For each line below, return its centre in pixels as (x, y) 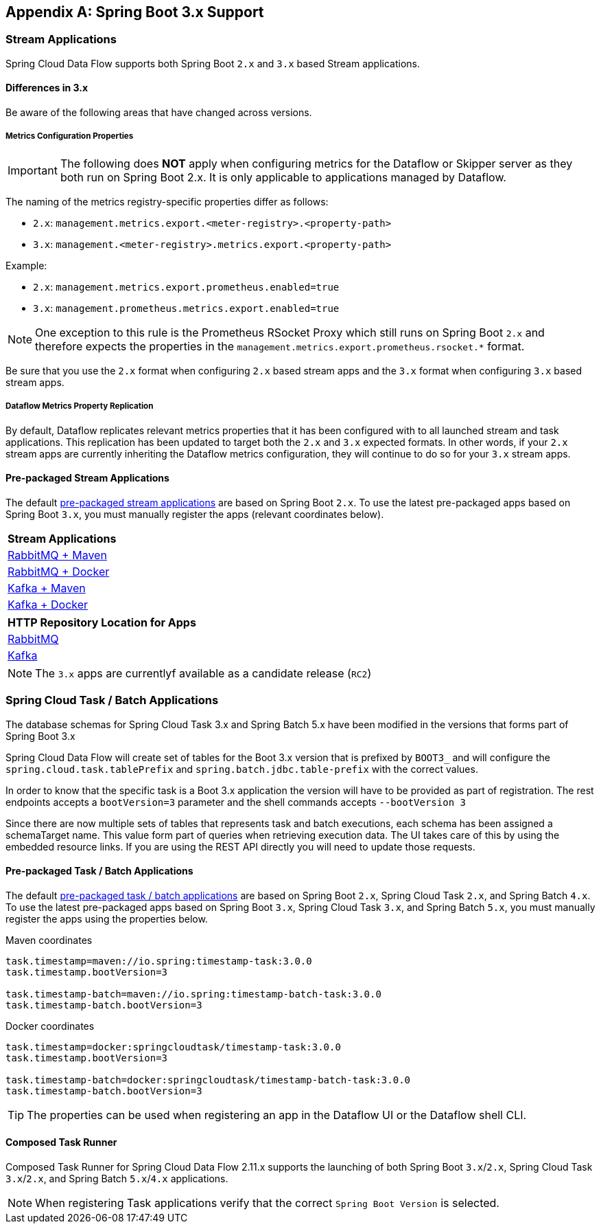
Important (33, 170)
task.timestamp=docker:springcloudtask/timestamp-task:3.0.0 (173, 1047)
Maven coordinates (49, 940)
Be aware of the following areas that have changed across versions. (159, 113)
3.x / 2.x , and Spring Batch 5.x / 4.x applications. (117, 1178)
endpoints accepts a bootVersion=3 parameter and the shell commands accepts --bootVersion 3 (236, 802)
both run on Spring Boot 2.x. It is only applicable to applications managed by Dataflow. (283, 177)
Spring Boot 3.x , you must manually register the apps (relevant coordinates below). (195, 514)
